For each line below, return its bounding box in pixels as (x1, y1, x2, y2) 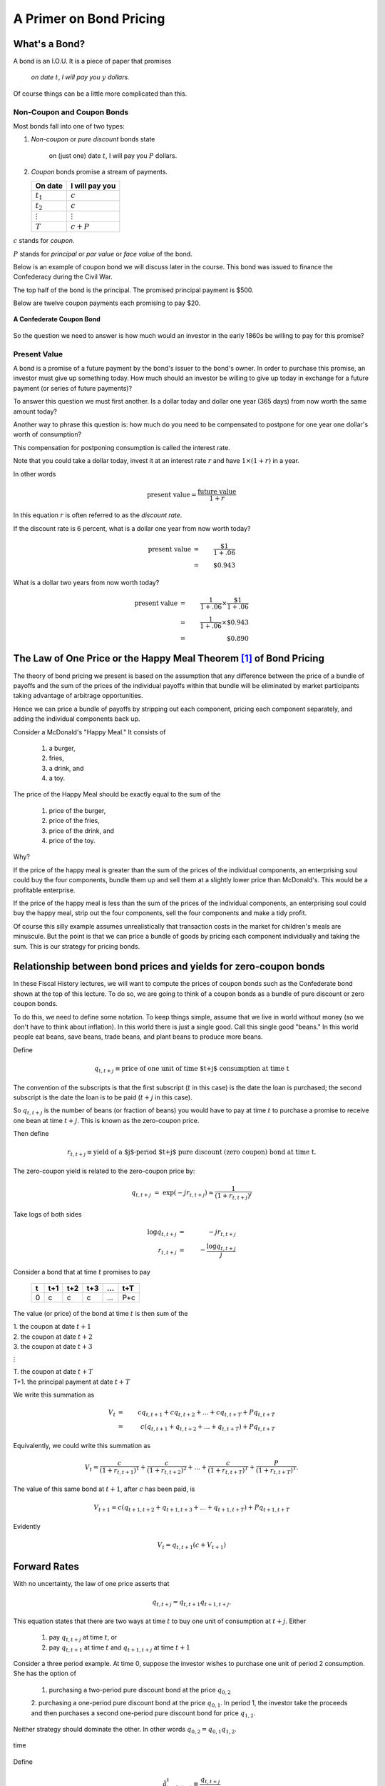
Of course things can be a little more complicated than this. (13, 89, 188, 98)
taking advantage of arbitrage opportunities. (13, 692, 143, 700)
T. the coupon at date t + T (13, 1367, 93, 1376)
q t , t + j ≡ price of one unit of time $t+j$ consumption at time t (93, 1064, 289, 1074)
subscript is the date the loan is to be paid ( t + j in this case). (13, 1093, 192, 1102)
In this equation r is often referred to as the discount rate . (13, 511, 183, 519)
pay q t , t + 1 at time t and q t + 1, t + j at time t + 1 (48, 1643, 190, 1653)
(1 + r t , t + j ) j (215, 1190, 252, 1202)
